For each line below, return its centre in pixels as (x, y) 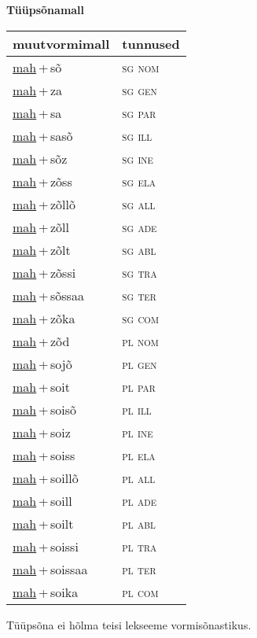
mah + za (38, 90)
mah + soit (41, 386)
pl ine (138, 432)
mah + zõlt (42, 249)
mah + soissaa (50, 569)
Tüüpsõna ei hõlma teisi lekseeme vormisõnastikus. (129, 624)
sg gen (140, 90)
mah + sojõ (42, 363)
